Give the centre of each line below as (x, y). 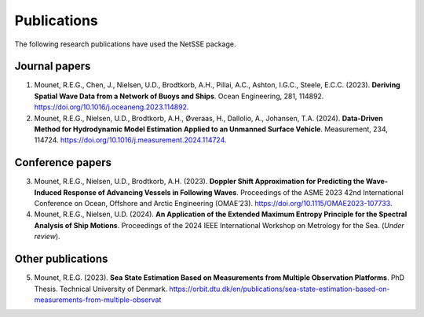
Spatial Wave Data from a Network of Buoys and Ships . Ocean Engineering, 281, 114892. (179, 96)
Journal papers (53, 66)
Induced (48, 192)
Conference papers (63, 162)
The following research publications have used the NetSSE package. (125, 44)
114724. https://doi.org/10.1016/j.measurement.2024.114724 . (130, 140)
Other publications (61, 259)
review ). (47, 237)
